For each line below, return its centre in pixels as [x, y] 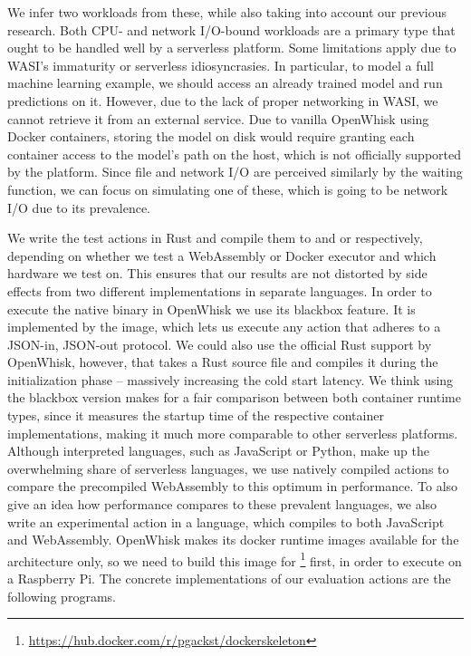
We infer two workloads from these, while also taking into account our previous [227, 12]
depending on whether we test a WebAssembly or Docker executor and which [222, 255]
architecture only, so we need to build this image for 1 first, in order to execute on [235, 559]
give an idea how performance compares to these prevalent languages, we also [222, 504]
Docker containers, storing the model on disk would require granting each [211, 136]
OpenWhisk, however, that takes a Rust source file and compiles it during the [223, 362]
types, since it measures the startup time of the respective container [196, 415]
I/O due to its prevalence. [79, 207]
